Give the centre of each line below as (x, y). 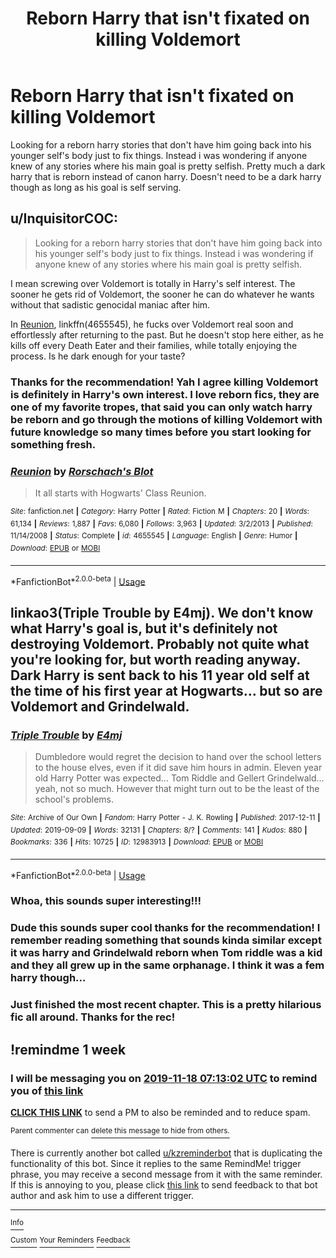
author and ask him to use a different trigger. (102, 1195)
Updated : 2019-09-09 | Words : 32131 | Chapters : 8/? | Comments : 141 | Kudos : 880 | (159, 830)
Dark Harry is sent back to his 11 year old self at (160, 675)
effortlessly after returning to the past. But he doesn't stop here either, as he (167, 334)
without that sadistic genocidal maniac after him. (110, 304)
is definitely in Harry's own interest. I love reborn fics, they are (165, 394)
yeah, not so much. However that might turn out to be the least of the (177, 788)
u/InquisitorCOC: (64, 218)
